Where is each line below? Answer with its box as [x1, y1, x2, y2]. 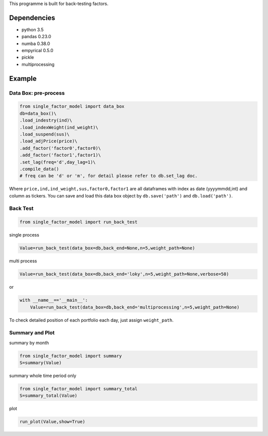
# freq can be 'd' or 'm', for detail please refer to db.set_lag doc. [19, 173, 198, 179]
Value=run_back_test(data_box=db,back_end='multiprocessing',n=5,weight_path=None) [30, 304, 240, 310]
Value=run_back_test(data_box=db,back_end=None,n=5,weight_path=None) [19, 246, 196, 251]
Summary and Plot [9, 329, 55, 336]
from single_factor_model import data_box [19, 104, 125, 109]
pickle [21, 55, 34, 61]
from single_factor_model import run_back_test [19, 219, 137, 225]
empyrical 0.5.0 [21, 48, 54, 54]
